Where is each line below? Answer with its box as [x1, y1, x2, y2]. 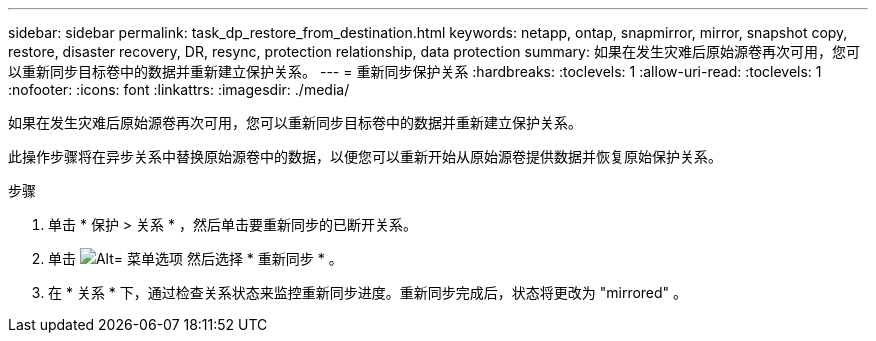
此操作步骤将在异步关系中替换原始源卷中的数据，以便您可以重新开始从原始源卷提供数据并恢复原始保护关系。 [8, 148, 722, 165]
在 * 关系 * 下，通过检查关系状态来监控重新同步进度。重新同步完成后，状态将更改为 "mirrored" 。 [48, 284, 688, 301]
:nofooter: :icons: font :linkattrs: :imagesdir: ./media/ [8, 81, 350, 98]
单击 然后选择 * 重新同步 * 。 [48, 250, 343, 267]
